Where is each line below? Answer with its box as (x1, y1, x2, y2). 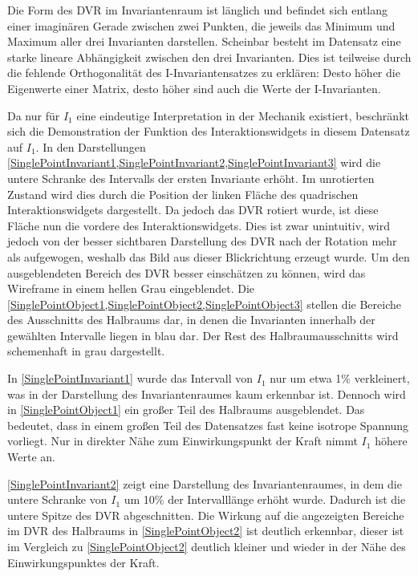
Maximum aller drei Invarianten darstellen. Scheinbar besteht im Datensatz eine (7, 33, 401, 50)
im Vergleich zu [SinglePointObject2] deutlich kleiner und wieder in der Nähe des (7, 538, 406, 554)
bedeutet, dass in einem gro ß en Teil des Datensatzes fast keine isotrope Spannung (7, 416, 409, 433)
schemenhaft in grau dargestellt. (7, 343, 165, 359)
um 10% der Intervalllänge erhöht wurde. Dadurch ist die (124, 491, 406, 508)
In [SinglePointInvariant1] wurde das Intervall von (7, 370, 254, 387)
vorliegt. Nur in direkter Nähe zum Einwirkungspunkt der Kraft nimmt (7, 432, 358, 449)
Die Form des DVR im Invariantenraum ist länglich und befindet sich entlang (7, 2, 388, 18)
